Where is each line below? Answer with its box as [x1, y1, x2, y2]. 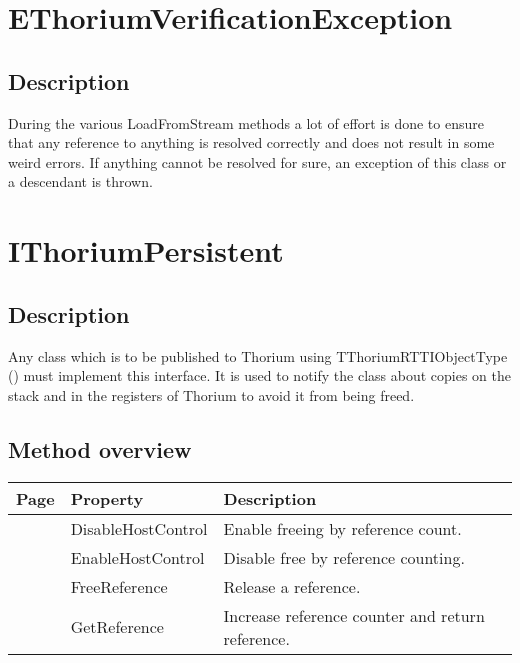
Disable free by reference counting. [223, 545, 465, 569]
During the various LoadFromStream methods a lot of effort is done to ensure [8, 112, 484, 133]
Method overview [8, 433, 192, 464]
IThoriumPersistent [8, 230, 284, 271]
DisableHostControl [70, 516, 208, 540]
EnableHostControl [70, 545, 205, 569]
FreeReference [70, 574, 168, 598]
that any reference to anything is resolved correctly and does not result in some [8, 132, 495, 153]
